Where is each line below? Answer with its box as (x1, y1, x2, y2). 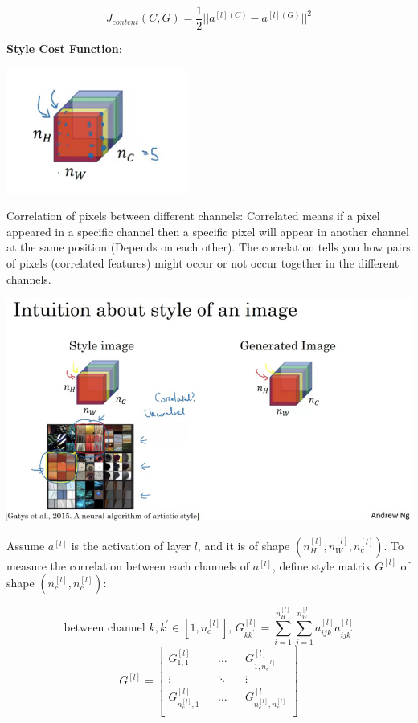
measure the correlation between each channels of (6, 557, 250, 574)
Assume (6, 537, 45, 553)
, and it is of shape (197, 537, 290, 553)
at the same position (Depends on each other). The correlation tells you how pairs (6, 239, 411, 255)
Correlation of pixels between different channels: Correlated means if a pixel (6, 207, 380, 224)
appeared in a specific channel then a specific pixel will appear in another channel (6, 223, 409, 239)
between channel (64, 622, 145, 634)
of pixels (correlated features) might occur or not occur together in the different (6, 255, 400, 272)
